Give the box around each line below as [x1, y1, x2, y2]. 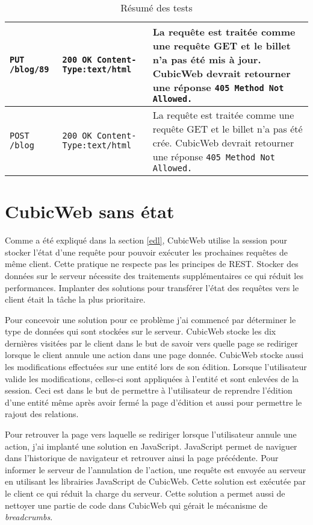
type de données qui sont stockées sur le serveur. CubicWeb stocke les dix [5, 325, 276, 338]
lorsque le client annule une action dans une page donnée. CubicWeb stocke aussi [5, 348, 304, 361]
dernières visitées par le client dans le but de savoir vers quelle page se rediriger [5, 336, 298, 349]
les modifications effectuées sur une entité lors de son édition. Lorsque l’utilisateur [5, 360, 307, 373]
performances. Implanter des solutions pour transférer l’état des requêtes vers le [5, 281, 299, 294]
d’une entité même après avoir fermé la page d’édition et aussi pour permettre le [5, 395, 302, 408]
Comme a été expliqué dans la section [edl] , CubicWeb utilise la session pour [5, 234, 288, 247]
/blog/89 [10, 64, 49, 74]
